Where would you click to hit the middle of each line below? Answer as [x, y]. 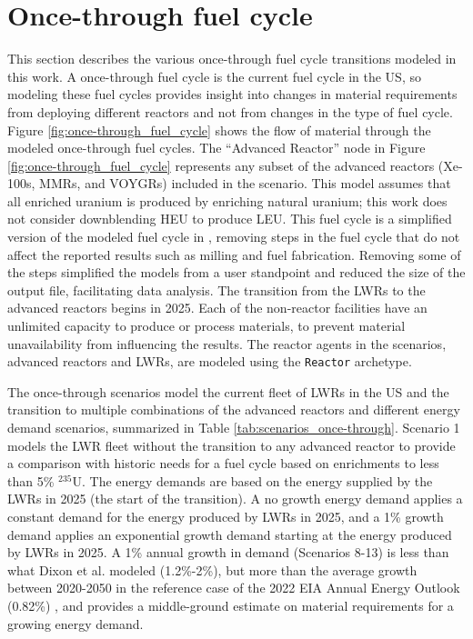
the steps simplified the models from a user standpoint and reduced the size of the [236, 272]
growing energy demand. [75, 623]
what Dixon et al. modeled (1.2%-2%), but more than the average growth [212, 569]
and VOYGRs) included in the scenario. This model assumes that [268, 183]
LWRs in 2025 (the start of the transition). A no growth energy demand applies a [235, 499]
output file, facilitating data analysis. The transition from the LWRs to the [216, 290]
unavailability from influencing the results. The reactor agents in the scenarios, [227, 343]
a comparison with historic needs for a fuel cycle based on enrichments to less [223, 463]
